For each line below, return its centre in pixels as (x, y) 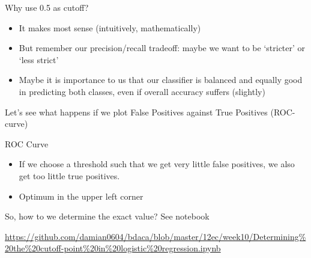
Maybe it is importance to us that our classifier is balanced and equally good (161, 80)
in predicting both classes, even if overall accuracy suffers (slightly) (142, 91)
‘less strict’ (39, 59)
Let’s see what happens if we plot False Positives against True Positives (136, 112)
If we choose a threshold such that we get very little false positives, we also (157, 164)
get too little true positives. (69, 175)
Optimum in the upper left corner (81, 196)
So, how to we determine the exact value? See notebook (107, 216)
